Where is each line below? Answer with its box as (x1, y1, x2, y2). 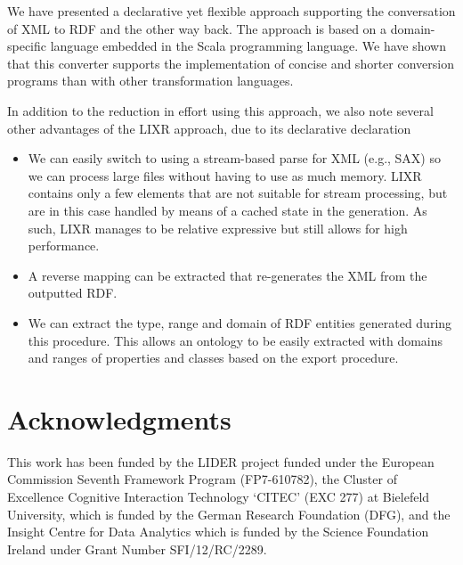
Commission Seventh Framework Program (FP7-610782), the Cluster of (7, 470, 397, 488)
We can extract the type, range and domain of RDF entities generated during (28, 313, 452, 332)
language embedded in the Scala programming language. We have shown (50, 37, 446, 55)
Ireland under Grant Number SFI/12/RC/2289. (7, 539, 267, 558)
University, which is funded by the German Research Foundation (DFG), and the (7, 504, 451, 523)
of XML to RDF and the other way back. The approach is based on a (7, 19, 387, 37)
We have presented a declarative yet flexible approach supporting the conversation (7, 2, 456, 20)
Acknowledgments (7, 400, 231, 437)
